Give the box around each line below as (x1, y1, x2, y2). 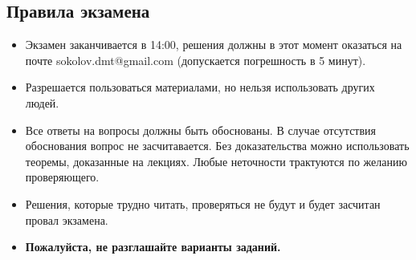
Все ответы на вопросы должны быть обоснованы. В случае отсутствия (25, 121, 377, 138)
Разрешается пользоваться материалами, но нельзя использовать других (25, 79, 375, 95)
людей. (25, 94, 59, 111)
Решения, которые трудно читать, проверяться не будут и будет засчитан (25, 195, 381, 212)
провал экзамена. (25, 211, 108, 228)
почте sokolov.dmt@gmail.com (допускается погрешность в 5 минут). (25, 51, 366, 68)
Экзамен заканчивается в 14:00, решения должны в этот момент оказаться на (25, 36, 402, 53)
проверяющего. (25, 169, 100, 185)
